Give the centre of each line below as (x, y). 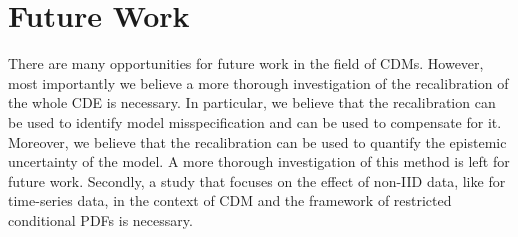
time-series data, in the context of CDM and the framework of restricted (230, 200)
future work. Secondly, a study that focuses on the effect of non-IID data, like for (257, 180)
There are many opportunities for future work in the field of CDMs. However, (246, 63)
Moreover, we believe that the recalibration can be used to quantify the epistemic (257, 141)
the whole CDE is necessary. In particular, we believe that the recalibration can (252, 102)
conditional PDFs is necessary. (100, 219)
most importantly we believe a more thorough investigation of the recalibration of (258, 82)
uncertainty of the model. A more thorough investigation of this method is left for (259, 161)
